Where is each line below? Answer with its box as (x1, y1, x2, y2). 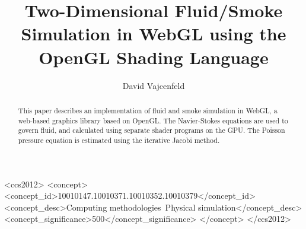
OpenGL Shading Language (39, 44, 269, 69)
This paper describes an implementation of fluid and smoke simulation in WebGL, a (18, 105, 278, 115)
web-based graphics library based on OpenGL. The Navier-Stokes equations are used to (18, 115, 288, 125)
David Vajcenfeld (122, 79, 185, 91)
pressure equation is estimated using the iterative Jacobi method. (18, 135, 220, 145)
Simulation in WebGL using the (21, 21, 286, 46)
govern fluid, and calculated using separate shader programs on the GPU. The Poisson (18, 125, 285, 135)
